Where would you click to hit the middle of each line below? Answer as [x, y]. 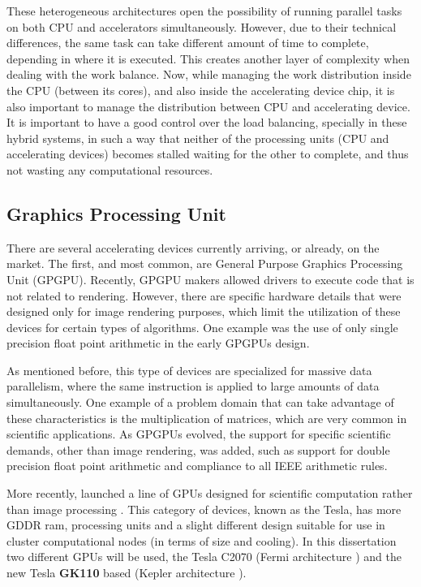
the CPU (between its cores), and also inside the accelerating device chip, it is [201, 90]
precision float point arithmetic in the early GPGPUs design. [158, 343]
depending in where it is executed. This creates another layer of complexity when [208, 58]
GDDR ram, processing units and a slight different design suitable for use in [196, 525]
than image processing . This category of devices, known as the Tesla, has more [204, 509]
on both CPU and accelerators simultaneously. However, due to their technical [202, 26]
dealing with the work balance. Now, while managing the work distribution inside [209, 74]
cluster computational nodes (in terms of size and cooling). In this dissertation [202, 540]
